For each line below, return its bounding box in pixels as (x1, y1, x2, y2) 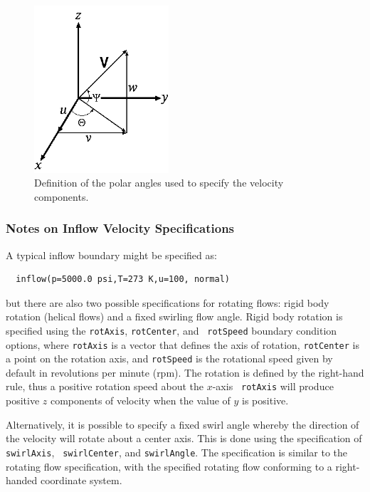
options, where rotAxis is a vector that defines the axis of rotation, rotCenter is (6, 337, 359, 352)
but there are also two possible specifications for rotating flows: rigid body (6, 295, 329, 310)
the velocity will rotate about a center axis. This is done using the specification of (6, 431, 362, 446)
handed (6, 473, 38, 488)
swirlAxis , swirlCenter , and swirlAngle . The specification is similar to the (6, 444, 348, 459)
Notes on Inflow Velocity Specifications (6, 219, 235, 237)
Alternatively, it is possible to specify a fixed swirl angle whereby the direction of (6, 417, 359, 431)
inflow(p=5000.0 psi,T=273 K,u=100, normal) (16, 274, 230, 285)
